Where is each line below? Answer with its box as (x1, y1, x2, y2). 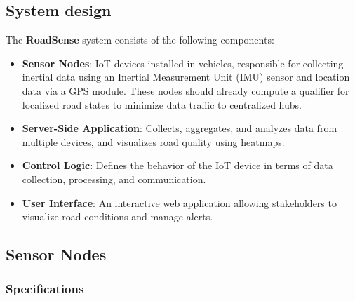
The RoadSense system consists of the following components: (6, 32, 274, 47)
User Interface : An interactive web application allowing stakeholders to (22, 195, 337, 210)
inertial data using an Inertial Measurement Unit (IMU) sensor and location (22, 69, 350, 84)
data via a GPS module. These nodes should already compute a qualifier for (22, 83, 349, 98)
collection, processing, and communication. (22, 171, 206, 186)
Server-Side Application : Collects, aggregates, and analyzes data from (22, 121, 337, 135)
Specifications (6, 280, 84, 297)
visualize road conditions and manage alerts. (22, 209, 213, 224)
